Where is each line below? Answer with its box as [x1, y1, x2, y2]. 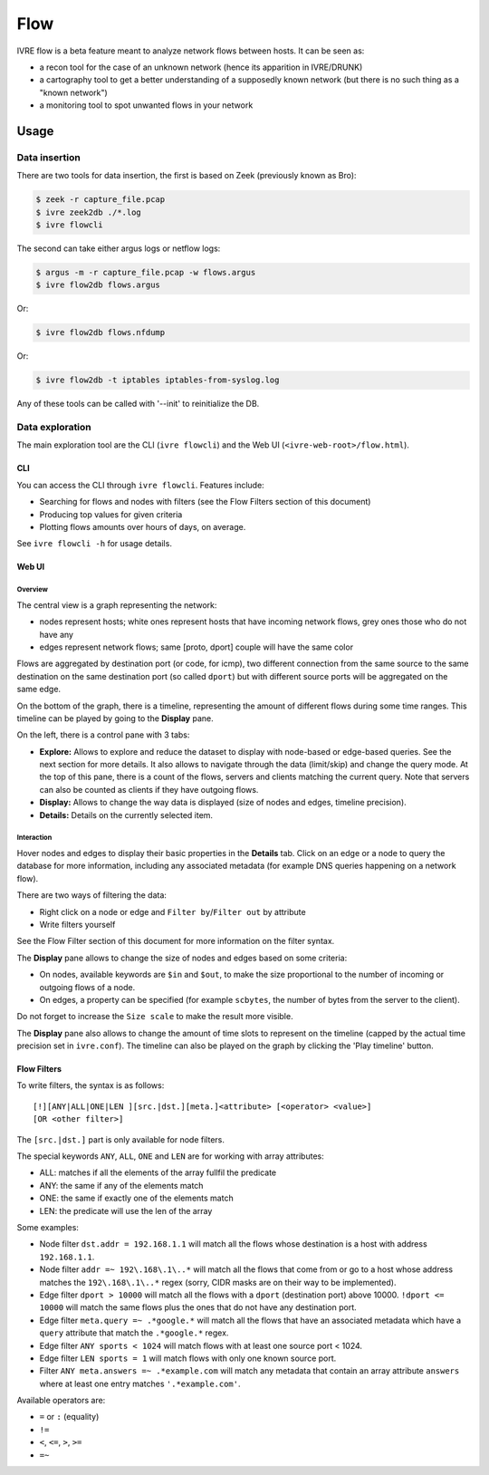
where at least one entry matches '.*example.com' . [39, 1378, 241, 1389]
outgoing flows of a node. [39, 981, 136, 992]
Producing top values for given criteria [39, 508, 183, 520]
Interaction [16, 834, 53, 843]
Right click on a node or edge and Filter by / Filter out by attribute [39, 906, 307, 917]
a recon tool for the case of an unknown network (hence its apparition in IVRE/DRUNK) [39, 62, 363, 72]
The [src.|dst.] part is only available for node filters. [16, 1133, 225, 1145]
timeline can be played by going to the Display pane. [16, 712, 214, 724]
